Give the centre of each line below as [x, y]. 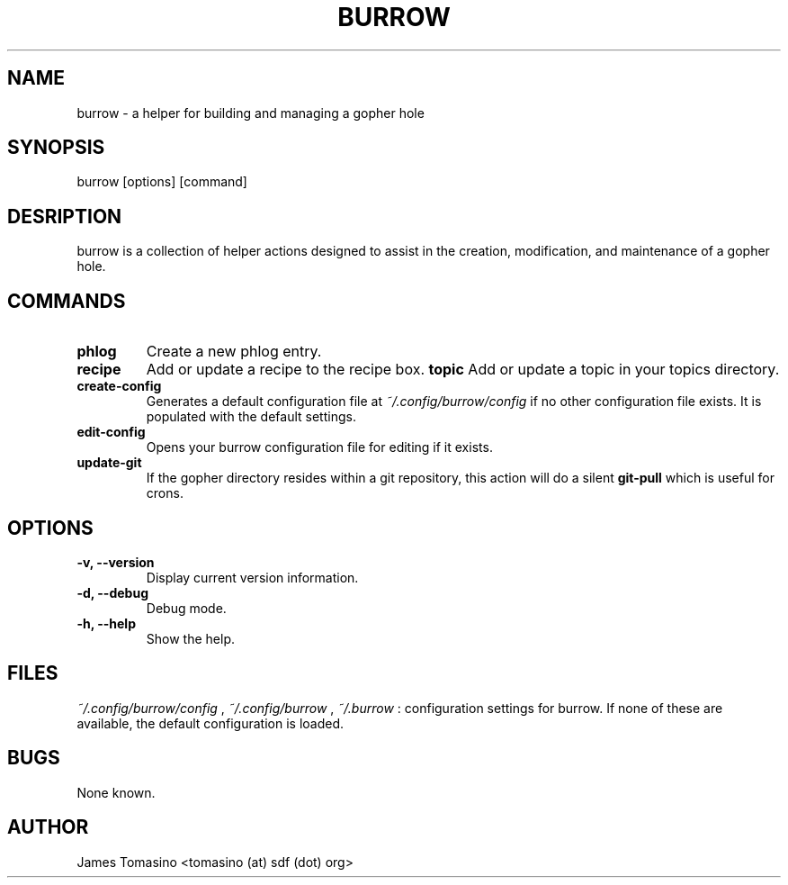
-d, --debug [112, 592]
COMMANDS [67, 301]
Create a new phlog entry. [234, 352]
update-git [109, 463]
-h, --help [106, 623]
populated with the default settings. [251, 417]
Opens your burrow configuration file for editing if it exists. [319, 447]
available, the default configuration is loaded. [210, 723]
